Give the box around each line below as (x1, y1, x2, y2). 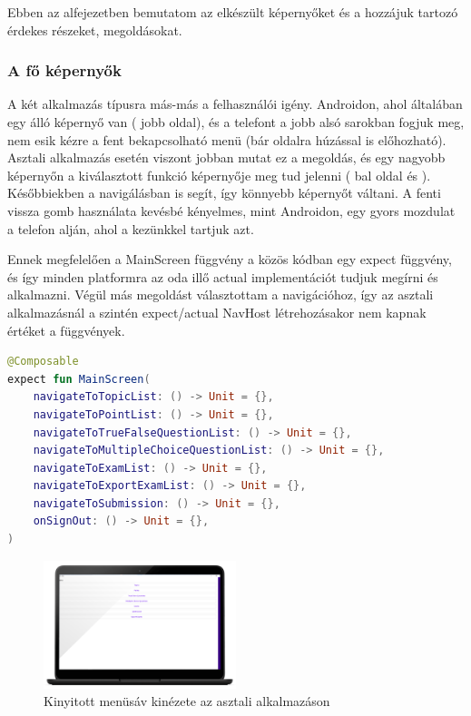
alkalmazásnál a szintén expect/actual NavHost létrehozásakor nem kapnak (7, 302, 427, 321)
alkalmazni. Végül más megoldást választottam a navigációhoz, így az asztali (7, 285, 434, 304)
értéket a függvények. (7, 320, 125, 339)
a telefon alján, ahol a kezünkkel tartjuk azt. (7, 219, 254, 238)
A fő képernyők (7, 59, 122, 82)
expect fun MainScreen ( (7, 372, 151, 386)
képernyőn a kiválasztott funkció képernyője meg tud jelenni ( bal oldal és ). (7, 165, 431, 184)
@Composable (7, 355, 79, 368)
